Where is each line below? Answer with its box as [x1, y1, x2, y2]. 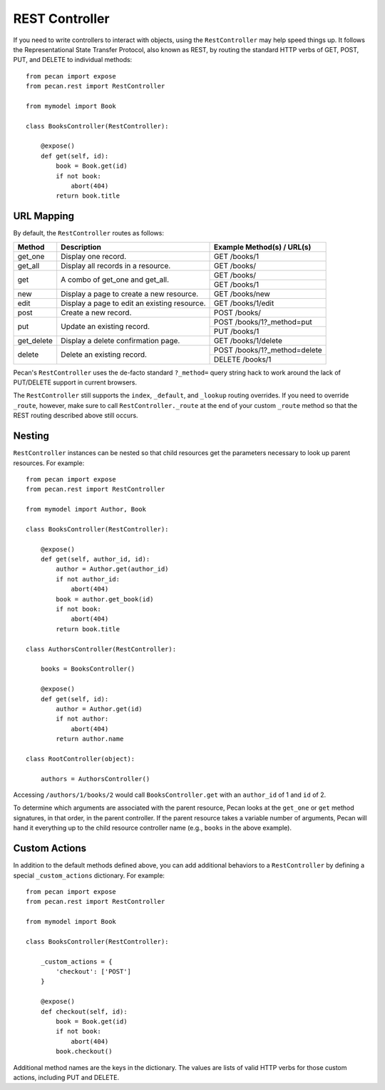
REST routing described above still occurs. [13, 411, 138, 420]
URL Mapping [13, 210, 75, 223]
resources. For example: [13, 459, 85, 467]
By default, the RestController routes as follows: [13, 229, 164, 238]
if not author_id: [56, 575, 120, 583]
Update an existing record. [61, 322, 150, 332]
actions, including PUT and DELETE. [13, 1073, 120, 1081]
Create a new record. [61, 307, 132, 317]
